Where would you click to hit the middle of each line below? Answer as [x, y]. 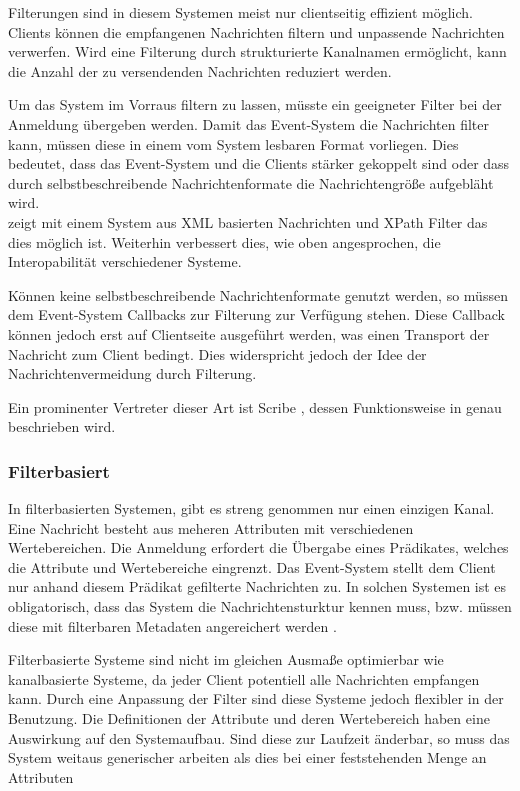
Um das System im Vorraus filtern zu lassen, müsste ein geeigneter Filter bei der [255, 104]
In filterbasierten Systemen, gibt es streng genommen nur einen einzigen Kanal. [251, 508]
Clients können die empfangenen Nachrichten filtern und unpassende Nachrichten [256, 31]
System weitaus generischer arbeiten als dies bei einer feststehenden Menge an [247, 757]
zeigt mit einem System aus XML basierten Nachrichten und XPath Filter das [248, 221]
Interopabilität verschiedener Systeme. [125, 261]
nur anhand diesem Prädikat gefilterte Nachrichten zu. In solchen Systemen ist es [257, 586]
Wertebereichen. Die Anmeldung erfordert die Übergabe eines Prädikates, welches [258, 547]
